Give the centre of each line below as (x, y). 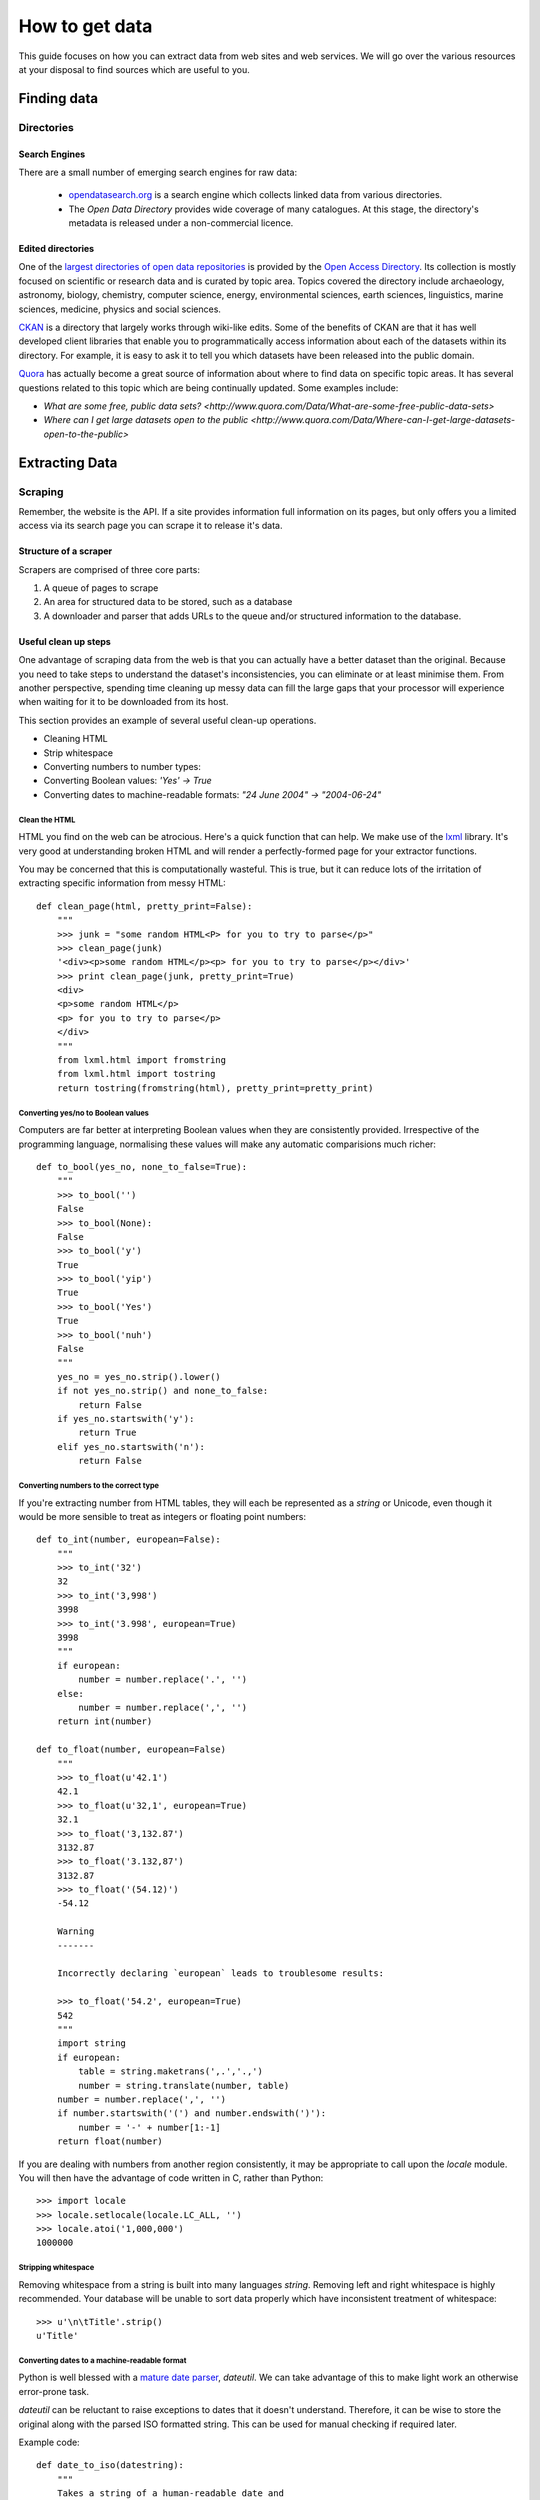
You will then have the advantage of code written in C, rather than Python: (171, 2177)
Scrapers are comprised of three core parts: (109, 569)
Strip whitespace (78, 752)
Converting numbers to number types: (122, 766)
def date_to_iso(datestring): (110, 2465)
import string (91, 2043)
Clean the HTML (47, 820)
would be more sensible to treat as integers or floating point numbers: (162, 1516)
